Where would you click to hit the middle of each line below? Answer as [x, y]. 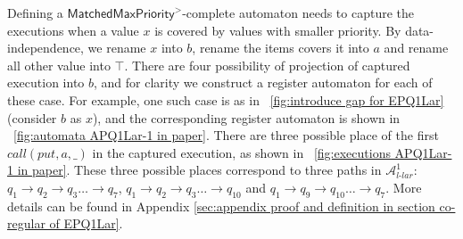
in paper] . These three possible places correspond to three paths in [199, 170]
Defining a [35, 12]
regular [26, 223]
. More [404, 187]
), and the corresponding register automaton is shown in [246, 117]
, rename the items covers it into [281, 48]
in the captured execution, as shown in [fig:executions [241, 152]
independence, [45, 48]
